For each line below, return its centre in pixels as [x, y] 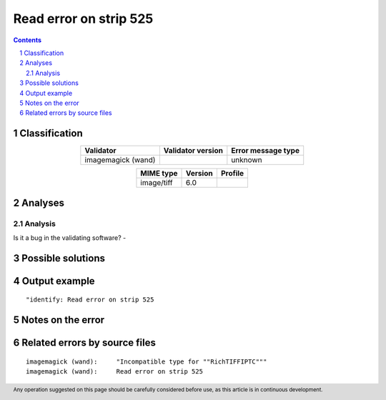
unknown [247, 160]
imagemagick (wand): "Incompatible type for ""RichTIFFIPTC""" [147, 361]
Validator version [193, 151]
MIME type [159, 174]
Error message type [266, 151]
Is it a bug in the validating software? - [70, 237]
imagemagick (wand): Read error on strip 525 [115, 372]
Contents [28, 40]
